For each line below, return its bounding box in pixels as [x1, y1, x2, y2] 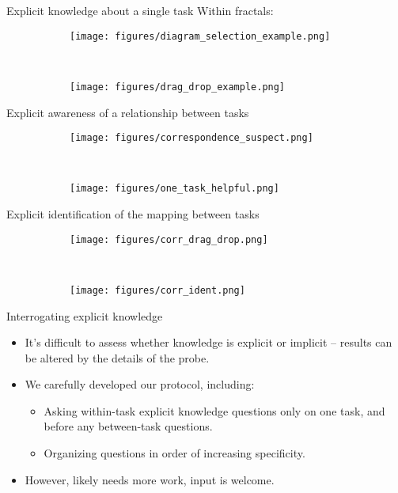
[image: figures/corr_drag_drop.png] [70, 233, 268, 245]
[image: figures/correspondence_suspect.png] [70, 132, 313, 144]
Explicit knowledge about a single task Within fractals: [6, 2, 274, 18]
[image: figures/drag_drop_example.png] [70, 81, 286, 93]
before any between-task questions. [44, 418, 213, 434]
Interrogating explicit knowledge [6, 307, 163, 324]
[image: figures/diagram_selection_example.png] [70, 30, 331, 42]
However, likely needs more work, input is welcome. [25, 471, 275, 487]
